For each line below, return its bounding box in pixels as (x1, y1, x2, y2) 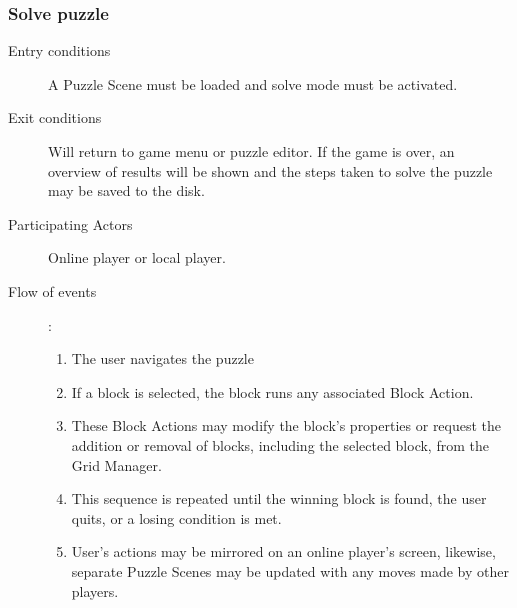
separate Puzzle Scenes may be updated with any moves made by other (71, 560, 509, 581)
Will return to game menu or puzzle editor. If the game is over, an (48, 141, 455, 161)
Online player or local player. (48, 247, 226, 268)
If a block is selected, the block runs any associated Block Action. (71, 381, 474, 402)
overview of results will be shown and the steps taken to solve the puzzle (48, 160, 493, 181)
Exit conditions (8, 107, 102, 128)
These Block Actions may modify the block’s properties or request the (71, 415, 502, 436)
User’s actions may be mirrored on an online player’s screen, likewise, (71, 541, 496, 562)
